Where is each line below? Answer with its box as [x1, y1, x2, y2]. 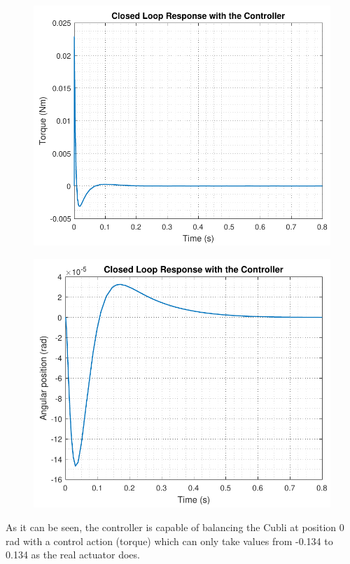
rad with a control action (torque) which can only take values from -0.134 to [6, 533, 333, 548]
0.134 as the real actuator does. [6, 547, 140, 562]
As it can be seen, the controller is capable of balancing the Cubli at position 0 [6, 519, 344, 534]
